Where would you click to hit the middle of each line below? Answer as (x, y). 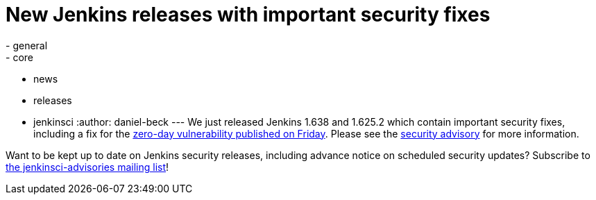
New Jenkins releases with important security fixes (248, 15)
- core (19, 57)
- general (27, 45)
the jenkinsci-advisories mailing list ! (87, 167)
